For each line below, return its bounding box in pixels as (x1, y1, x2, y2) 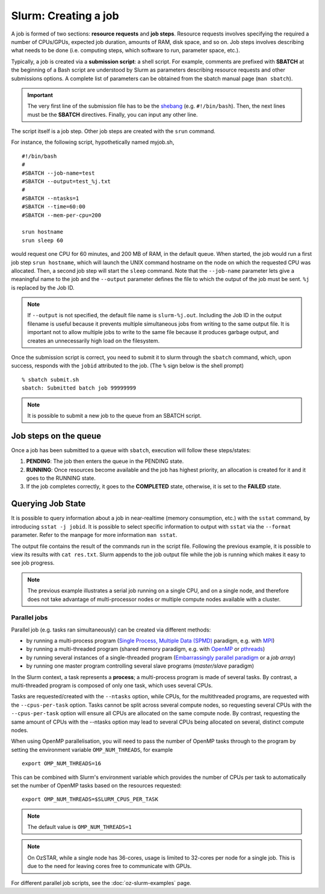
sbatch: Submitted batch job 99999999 (22, 385, 137, 391)
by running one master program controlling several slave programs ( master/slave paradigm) (26, 662, 255, 669)
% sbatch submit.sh (22, 376, 79, 383)
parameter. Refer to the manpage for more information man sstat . (11, 532, 178, 539)
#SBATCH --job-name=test (22, 169, 95, 176)
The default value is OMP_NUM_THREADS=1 (27, 824, 132, 831)
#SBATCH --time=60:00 (22, 203, 85, 210)
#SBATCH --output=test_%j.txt (22, 178, 111, 185)
